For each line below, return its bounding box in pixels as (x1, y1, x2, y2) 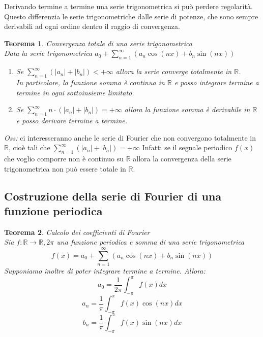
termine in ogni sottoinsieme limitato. (16, 87, 134, 97)
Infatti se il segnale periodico (142, 142, 232, 153)
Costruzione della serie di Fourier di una (4, 188, 222, 204)
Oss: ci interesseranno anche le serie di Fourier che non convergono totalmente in (4, 132, 256, 143)
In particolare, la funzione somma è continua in (16, 77, 165, 87)
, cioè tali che (8, 142, 50, 153)
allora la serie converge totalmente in (115, 66, 232, 77)
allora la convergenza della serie (133, 153, 231, 163)
